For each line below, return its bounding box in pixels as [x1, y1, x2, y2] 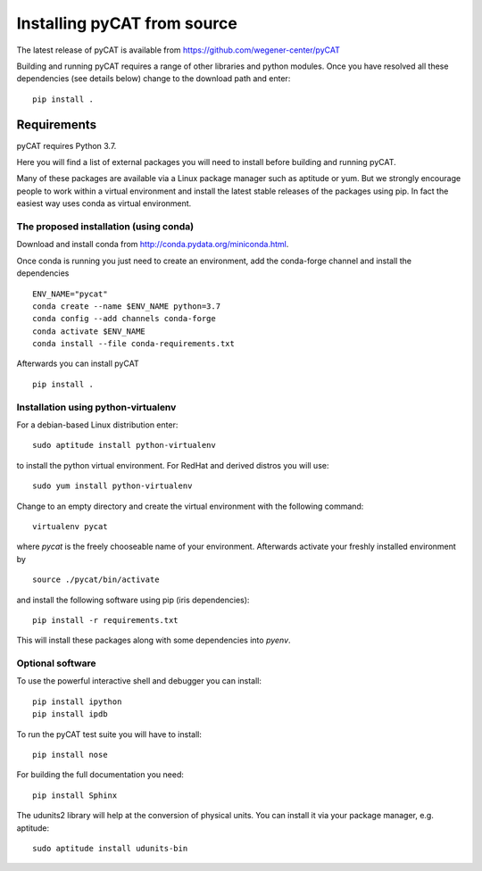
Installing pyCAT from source [16, 13, 238, 33]
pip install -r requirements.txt [32, 615, 179, 625]
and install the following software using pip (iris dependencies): [16, 594, 250, 605]
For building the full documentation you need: [16, 769, 185, 780]
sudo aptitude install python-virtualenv [32, 440, 216, 451]
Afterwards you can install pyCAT [16, 358, 139, 369]
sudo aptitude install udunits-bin [32, 843, 188, 853]
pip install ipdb [32, 709, 108, 719]
